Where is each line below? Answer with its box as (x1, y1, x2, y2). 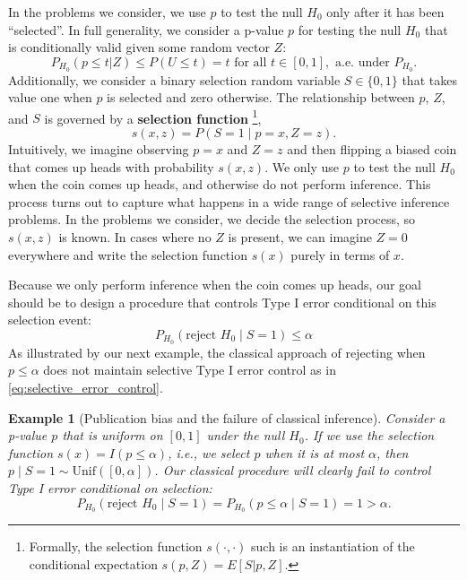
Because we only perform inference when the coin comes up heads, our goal (8, 275, 421, 294)
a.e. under (335, 56, 390, 69)
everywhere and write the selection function (8, 245, 247, 264)
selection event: (8, 310, 92, 329)
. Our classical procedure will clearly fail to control (154, 461, 431, 480)
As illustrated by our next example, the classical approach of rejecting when (8, 342, 426, 361)
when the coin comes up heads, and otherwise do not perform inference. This (8, 175, 431, 194)
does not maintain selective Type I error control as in (43, 360, 336, 379)
